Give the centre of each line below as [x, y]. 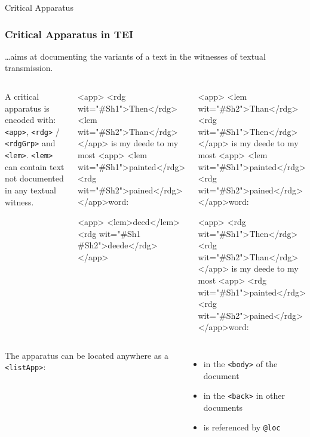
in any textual [30, 190]
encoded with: [30, 120]
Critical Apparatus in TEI [69, 34]
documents [223, 407]
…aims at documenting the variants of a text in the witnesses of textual [135, 56]
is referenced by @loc [242, 427]
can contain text [35, 166]
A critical [22, 96]
